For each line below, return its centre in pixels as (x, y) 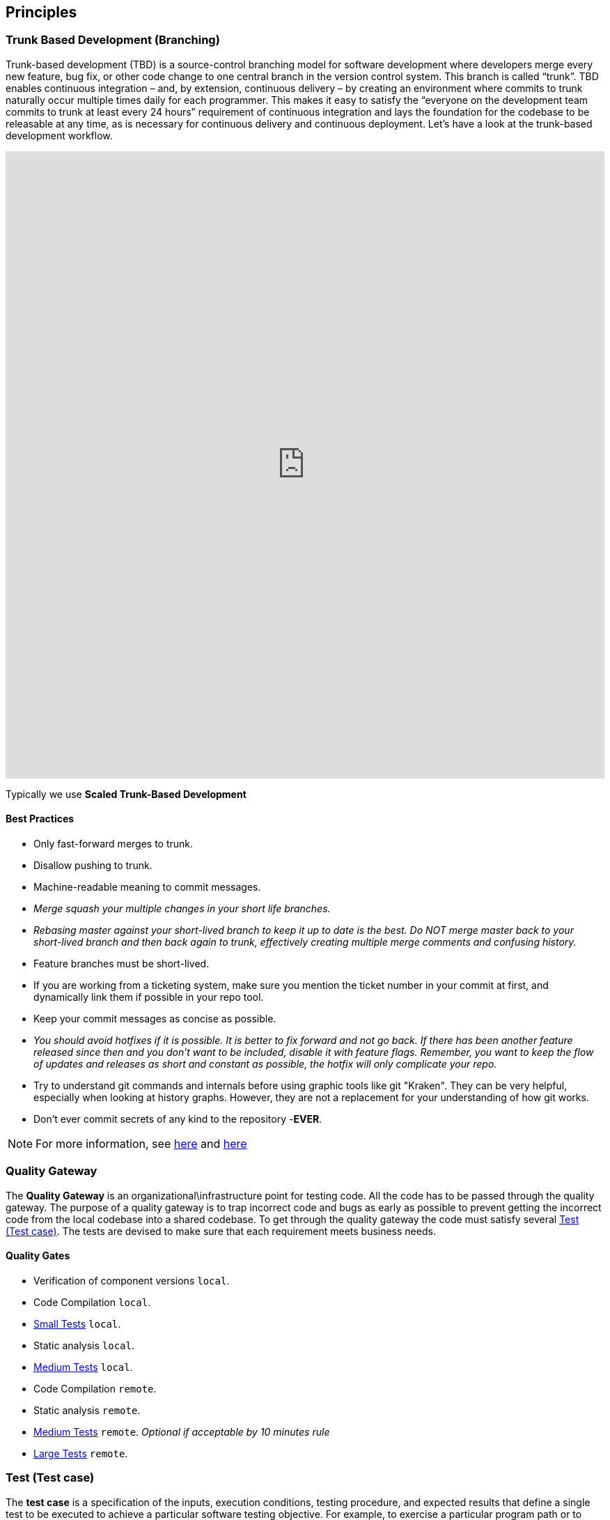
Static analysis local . (84, 1345)
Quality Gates (38, 1256)
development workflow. (59, 135)
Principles (41, 12)
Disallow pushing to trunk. (93, 866)
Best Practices (40, 819)
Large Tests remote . (81, 1453)
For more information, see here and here (141, 1144)
